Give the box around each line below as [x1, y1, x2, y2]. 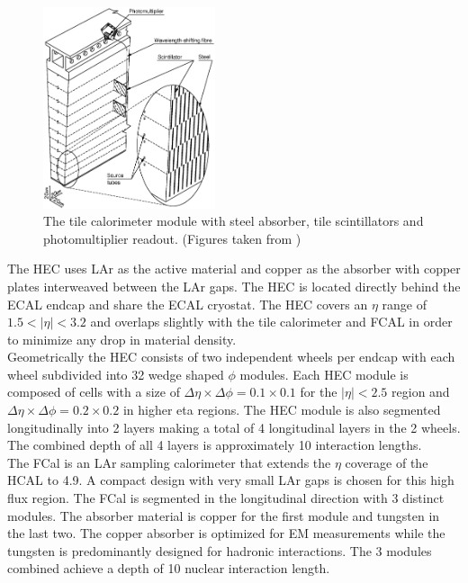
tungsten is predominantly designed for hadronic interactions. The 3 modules [7, 541, 432, 560]
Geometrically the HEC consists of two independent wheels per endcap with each [7, 347, 455, 366]
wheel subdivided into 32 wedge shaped [7, 364, 224, 383]
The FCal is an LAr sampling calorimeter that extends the [7, 453, 331, 471]
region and [391, 382, 450, 401]
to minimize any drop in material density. [7, 329, 237, 348]
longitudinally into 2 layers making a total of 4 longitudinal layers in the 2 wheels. [7, 417, 461, 436]
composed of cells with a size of [7, 382, 180, 401]
